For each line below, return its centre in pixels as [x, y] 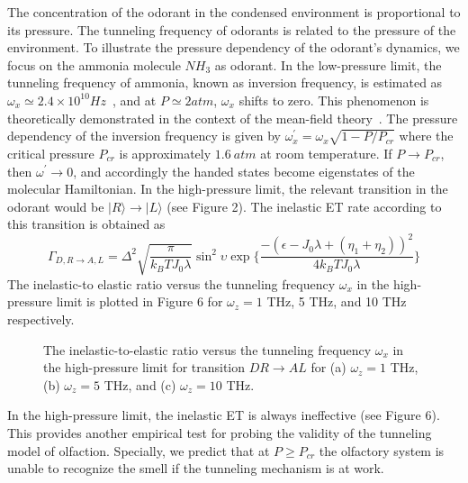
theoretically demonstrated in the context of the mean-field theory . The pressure [233, 118]
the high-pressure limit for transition [144, 367]
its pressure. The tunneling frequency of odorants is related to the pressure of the [232, 29]
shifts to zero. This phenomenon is [334, 100]
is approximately [165, 153]
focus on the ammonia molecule [94, 64]
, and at [134, 100]
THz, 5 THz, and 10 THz [337, 301]
